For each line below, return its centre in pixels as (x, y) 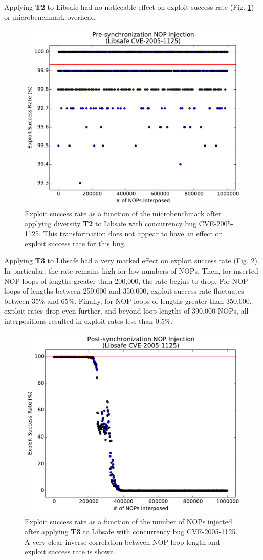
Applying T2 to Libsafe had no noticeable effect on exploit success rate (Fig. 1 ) (129, 7)
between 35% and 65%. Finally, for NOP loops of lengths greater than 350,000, (128, 300)
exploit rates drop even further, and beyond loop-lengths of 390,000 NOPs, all (126, 311)
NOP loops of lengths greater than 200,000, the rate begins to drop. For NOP (126, 281)
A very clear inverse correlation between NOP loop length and (122, 541)
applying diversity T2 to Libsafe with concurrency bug (111, 223)
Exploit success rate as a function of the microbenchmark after (123, 213)
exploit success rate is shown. (70, 552)
